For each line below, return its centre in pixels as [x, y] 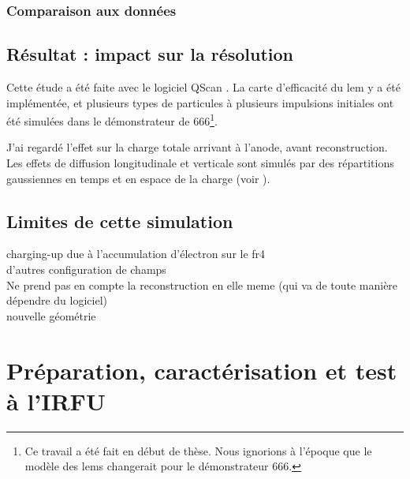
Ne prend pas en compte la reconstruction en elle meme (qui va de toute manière [202, 284]
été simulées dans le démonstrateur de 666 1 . [112, 120]
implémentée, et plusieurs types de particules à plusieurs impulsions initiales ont [200, 102]
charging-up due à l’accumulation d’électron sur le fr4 [136, 254]
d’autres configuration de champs [86, 269]
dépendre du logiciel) [57, 300]
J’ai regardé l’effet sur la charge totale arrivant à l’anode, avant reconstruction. [197, 147]
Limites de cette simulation [120, 221]
